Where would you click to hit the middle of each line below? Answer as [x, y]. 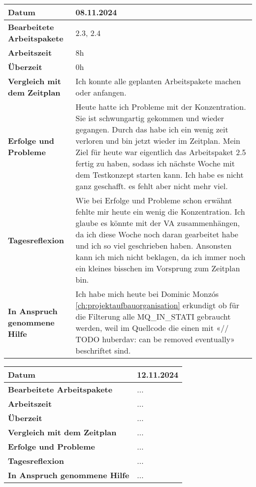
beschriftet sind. [103, 350]
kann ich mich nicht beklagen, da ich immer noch [160, 257]
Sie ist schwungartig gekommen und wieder [150, 118]
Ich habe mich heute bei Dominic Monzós [147, 294]
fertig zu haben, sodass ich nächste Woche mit [155, 163]
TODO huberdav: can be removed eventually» [155, 339]
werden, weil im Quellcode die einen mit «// [152, 328]
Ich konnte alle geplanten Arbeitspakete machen [158, 81]
